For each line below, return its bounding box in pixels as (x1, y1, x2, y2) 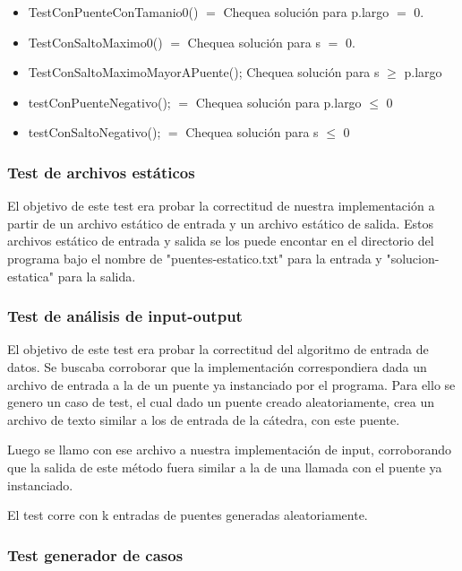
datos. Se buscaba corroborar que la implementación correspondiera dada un (7, 357, 427, 376)
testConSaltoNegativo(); (28, 123, 161, 142)
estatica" (7, 266, 54, 285)
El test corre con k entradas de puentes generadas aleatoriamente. (7, 506, 368, 524)
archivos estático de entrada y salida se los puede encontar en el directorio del (7, 231, 434, 250)
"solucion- (386, 248, 440, 267)
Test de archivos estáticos (7, 160, 195, 183)
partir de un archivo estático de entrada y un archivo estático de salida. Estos (7, 213, 433, 232)
